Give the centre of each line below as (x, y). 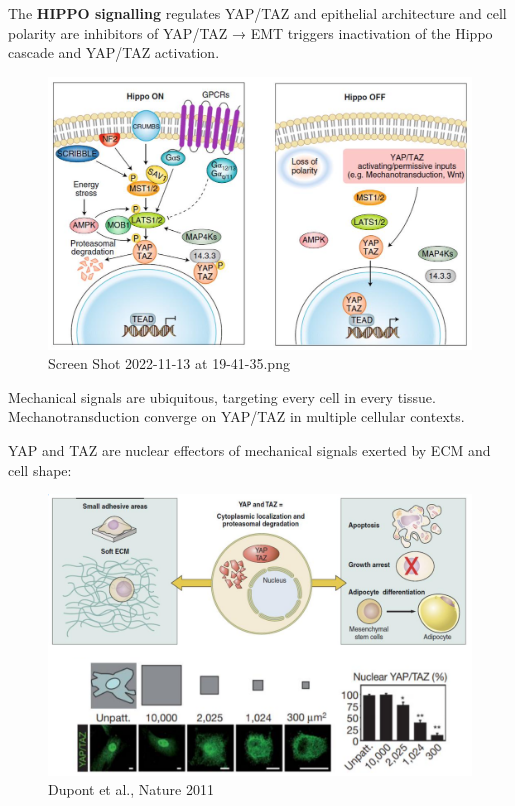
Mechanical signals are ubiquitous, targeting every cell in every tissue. (222, 396)
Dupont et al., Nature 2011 (131, 789)
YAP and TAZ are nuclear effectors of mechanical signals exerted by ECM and (249, 450)
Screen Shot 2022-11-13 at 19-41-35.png (169, 363)
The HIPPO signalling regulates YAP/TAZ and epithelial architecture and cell (257, 13)
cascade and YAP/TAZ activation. (114, 52)
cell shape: (40, 469)
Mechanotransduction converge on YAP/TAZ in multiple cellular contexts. (236, 416)
